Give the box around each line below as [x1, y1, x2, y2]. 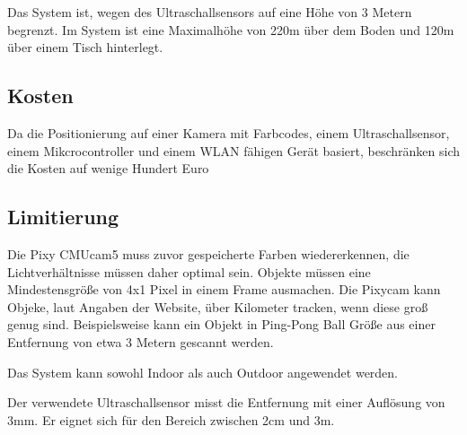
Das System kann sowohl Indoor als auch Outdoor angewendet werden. [7, 362, 399, 381]
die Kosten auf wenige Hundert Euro [7, 159, 209, 178]
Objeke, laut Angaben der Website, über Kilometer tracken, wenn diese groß [7, 297, 428, 316]
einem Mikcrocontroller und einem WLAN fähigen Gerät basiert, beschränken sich [7, 141, 460, 160]
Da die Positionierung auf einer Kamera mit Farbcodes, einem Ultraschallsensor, [7, 123, 450, 142]
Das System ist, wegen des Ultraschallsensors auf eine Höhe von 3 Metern [7, 3, 412, 21]
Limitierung [7, 203, 119, 231]
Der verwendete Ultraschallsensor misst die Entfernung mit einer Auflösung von [7, 393, 445, 412]
